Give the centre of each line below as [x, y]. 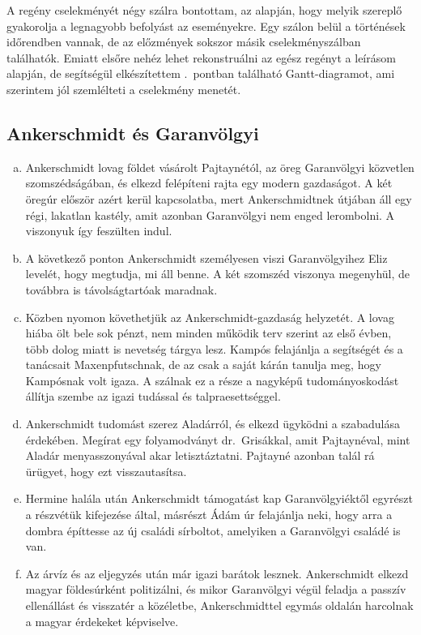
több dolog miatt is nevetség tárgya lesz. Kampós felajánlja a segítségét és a [214, 348]
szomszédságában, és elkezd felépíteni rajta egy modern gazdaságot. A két [209, 183]
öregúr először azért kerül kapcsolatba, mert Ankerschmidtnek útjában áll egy [219, 198]
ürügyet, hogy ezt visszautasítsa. [106, 471]
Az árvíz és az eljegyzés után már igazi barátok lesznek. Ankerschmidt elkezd [217, 573]
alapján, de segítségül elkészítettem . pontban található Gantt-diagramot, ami [201, 73]
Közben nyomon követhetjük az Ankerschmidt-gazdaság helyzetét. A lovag [210, 317]
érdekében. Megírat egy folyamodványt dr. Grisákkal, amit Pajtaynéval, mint [218, 439]
